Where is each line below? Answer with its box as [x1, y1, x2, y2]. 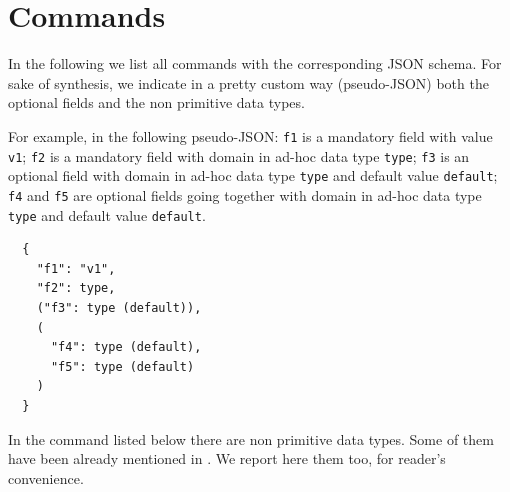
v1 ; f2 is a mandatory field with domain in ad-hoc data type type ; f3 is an [8, 145, 470, 166]
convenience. [8, 467, 84, 488]
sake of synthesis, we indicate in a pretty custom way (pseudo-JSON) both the [8, 72, 489, 93]
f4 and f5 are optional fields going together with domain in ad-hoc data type [8, 184, 482, 205]
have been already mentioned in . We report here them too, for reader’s [8, 448, 446, 469]
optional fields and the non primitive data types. [8, 92, 305, 113]
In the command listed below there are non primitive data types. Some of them [8, 428, 494, 449]
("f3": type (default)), [36, 300, 202, 315]
